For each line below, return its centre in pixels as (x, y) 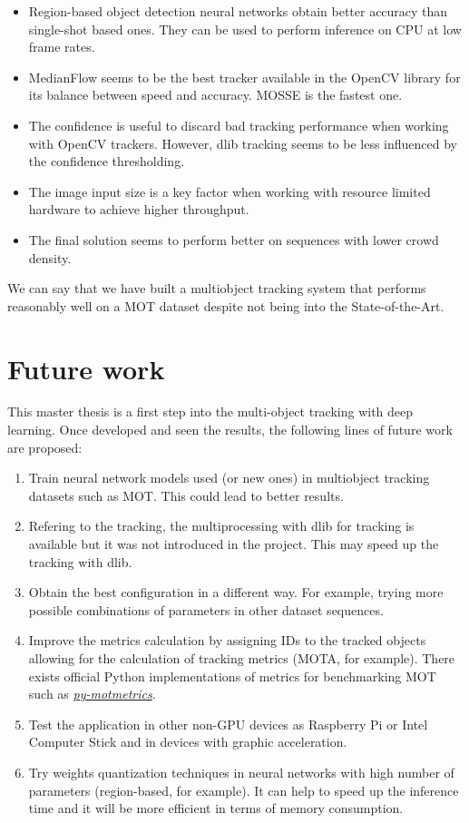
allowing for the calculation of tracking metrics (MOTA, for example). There (242, 657)
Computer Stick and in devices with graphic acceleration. (188, 742)
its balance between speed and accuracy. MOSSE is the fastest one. (215, 95)
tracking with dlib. (80, 561)
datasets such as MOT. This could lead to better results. (186, 495)
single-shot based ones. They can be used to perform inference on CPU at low (245, 29)
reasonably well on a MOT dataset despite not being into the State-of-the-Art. (226, 305)
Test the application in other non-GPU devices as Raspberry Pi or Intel (228, 724)
